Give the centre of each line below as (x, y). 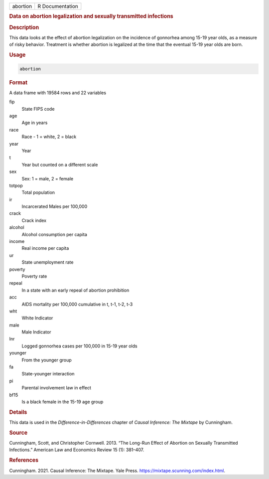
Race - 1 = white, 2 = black (49, 137)
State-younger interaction (48, 374)
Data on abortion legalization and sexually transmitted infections (91, 16)
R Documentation (58, 6)
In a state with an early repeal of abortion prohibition (75, 290)
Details (18, 412)
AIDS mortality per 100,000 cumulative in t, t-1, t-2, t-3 (77, 304)
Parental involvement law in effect (57, 388)
